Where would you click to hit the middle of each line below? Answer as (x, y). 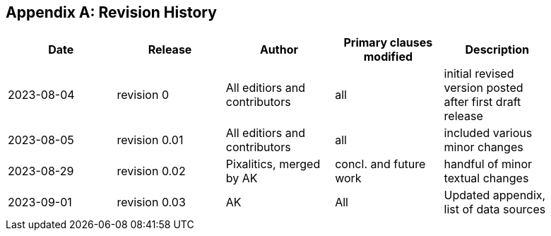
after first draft (482, 102)
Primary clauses (388, 43)
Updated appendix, (495, 195)
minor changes (484, 147)
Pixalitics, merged (273, 164)
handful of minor (488, 164)
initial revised (479, 74)
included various (488, 133)
